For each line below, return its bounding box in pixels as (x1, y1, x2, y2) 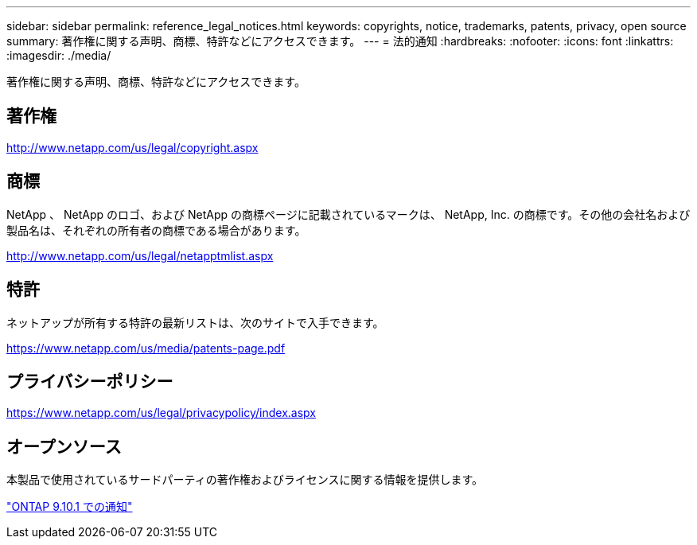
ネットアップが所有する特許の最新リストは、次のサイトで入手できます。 (6, 315, 384, 329)
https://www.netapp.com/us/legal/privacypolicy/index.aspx (6, 406, 316, 420)
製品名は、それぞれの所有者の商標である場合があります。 (6, 223, 306, 237)
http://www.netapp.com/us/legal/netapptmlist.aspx (6, 248, 274, 263)
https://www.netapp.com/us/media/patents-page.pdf (6, 341, 286, 355)
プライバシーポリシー (6, 371, 173, 391)
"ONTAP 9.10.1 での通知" (6, 500, 133, 514)
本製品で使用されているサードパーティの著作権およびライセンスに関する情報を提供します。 (6, 473, 484, 487)
